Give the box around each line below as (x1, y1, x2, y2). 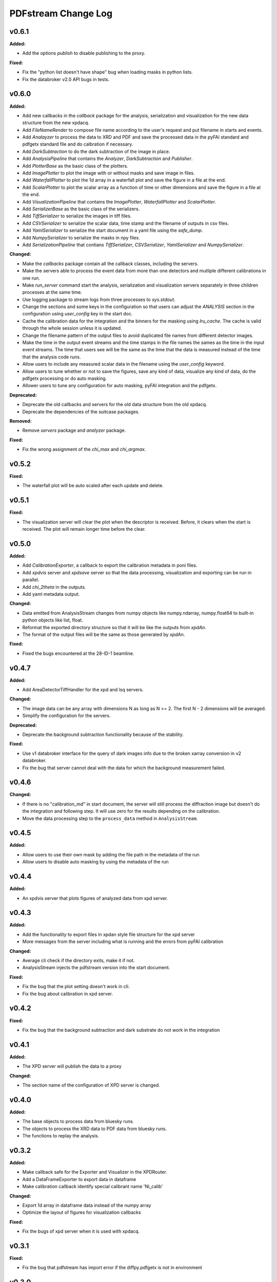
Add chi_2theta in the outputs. (22, 584, 86, 590)
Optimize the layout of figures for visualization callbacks (22, 1209, 141, 1215)
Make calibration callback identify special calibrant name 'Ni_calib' (22, 1184, 163, 1190)
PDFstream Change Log (9, 8, 113, 19)
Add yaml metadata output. (22, 591, 80, 597)
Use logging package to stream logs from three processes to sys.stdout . (22, 296, 175, 303)
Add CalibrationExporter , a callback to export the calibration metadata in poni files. (22, 562, 197, 569)
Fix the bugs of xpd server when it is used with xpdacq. (22, 1228, 140, 1234)
